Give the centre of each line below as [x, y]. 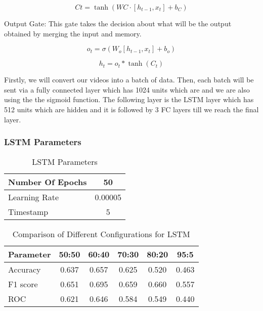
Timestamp [28, 212]
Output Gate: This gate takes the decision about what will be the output [118, 23]
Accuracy [25, 270]
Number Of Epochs [48, 182]
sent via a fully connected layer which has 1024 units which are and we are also [127, 89]
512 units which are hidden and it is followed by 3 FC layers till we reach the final [131, 109]
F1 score [23, 284]
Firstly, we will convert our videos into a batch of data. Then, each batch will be [129, 80]
